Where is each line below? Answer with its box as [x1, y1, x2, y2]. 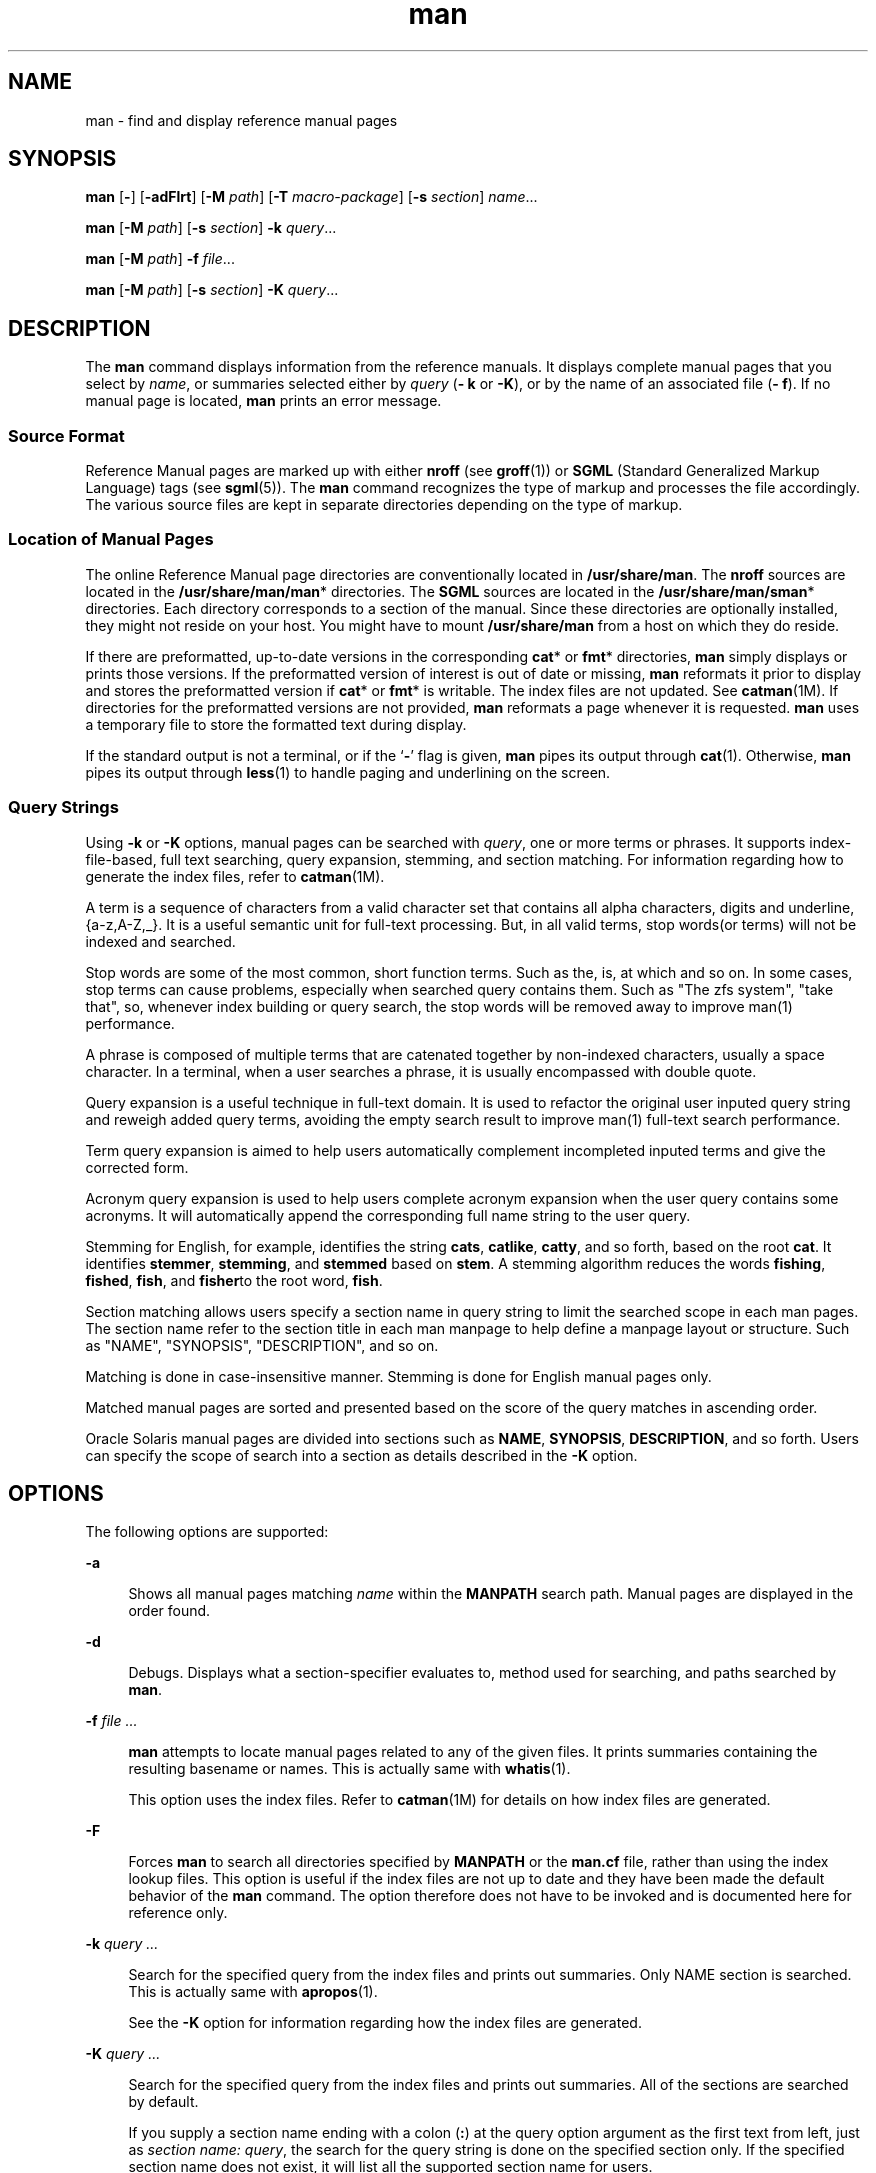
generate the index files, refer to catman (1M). [85, 867, 385, 885]
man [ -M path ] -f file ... [85, 250, 235, 268]
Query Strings [8, 797, 119, 818]
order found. [128, 1602, 211, 1620]
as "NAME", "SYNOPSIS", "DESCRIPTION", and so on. [85, 1336, 439, 1354]
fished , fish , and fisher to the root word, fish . [85, 1271, 383, 1289]
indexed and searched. [85, 932, 236, 950]
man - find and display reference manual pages [85, 111, 398, 129]
